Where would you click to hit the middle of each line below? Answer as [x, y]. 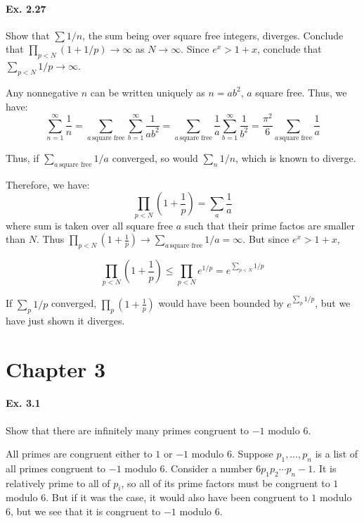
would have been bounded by [221, 303]
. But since [266, 239]
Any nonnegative [42, 92]
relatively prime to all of [58, 483]
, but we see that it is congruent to [86, 511]
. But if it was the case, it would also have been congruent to [177, 497]
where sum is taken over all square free [89, 225]
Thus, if [22, 158]
